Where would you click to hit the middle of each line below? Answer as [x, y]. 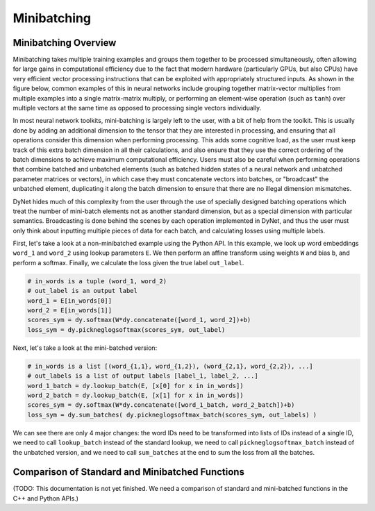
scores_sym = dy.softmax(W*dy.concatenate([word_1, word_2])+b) [139, 320]
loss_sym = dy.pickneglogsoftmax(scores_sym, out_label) [126, 329]
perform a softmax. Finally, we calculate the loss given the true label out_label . [128, 262]
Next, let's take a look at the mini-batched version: [85, 348]
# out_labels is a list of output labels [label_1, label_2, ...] [143, 376]
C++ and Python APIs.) [46, 498]
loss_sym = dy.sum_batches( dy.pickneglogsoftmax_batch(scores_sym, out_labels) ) [172, 414]
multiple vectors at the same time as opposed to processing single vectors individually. [137, 108]
